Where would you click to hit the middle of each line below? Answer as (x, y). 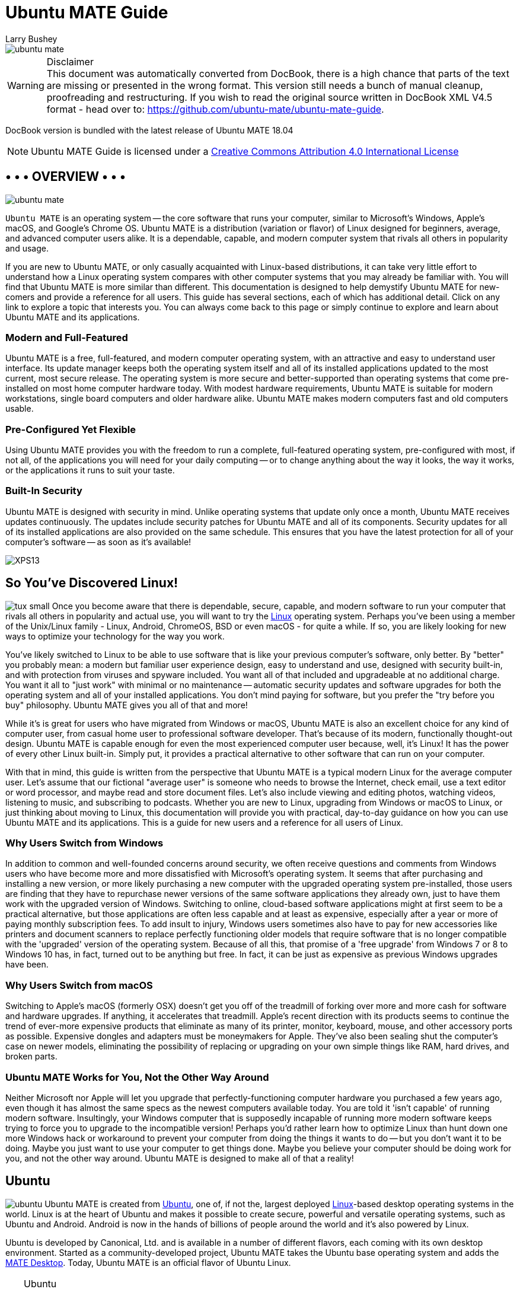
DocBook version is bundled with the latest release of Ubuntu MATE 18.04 (149, 130)
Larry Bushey (31, 39)
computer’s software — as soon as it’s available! (98, 542)
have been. (27, 965)
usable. (20, 409)
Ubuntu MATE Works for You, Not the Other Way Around (137, 1077)
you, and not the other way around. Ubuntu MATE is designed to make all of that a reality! (180, 1158)
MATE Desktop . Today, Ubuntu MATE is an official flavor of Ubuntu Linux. (148, 1262)
